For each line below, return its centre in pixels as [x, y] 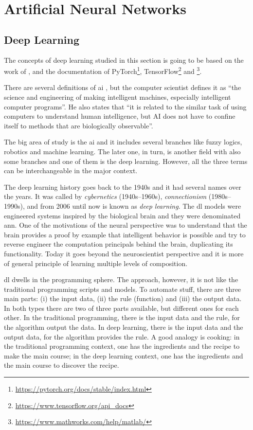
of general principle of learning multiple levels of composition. [96, 263]
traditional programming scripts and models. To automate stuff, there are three [123, 289]
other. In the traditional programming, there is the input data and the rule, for [122, 317]
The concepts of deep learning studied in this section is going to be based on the [124, 60]
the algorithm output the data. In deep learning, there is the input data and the [124, 327]
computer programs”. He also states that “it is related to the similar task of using [125, 106]
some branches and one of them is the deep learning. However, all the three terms [126, 161]
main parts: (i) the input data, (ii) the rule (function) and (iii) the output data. [123, 298]
